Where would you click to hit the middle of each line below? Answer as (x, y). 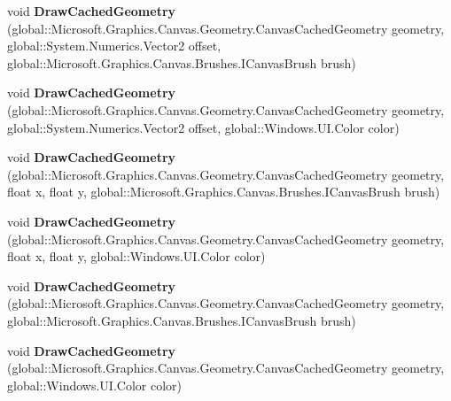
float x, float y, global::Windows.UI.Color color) (136, 256)
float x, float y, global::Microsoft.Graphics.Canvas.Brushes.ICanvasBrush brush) (224, 192)
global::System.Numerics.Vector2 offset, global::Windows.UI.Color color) (203, 127)
